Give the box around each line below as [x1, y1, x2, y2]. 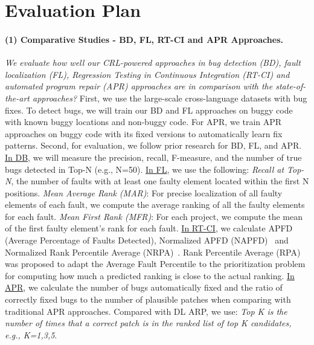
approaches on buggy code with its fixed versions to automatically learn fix [5, 127, 283, 140]
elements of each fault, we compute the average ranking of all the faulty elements [5, 198, 305, 211]
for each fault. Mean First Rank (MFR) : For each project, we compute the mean [5, 210, 303, 222]
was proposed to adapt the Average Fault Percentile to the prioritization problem [5, 257, 306, 270]
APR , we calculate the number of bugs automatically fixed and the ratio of [5, 281, 283, 294]
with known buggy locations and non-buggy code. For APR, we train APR [5, 115, 282, 128]
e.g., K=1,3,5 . [5, 328, 57, 341]
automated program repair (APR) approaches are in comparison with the [5, 80, 273, 92]
